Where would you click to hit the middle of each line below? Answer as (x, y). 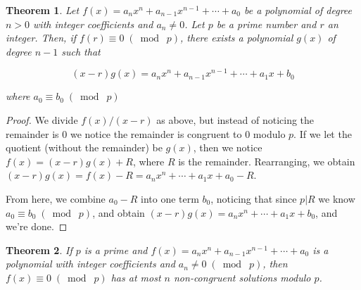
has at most (136, 277)
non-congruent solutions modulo (242, 277)
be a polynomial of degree (298, 10)
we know (337, 199)
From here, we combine (56, 199)
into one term (170, 199)
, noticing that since (254, 199)
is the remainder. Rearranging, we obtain (267, 161)
